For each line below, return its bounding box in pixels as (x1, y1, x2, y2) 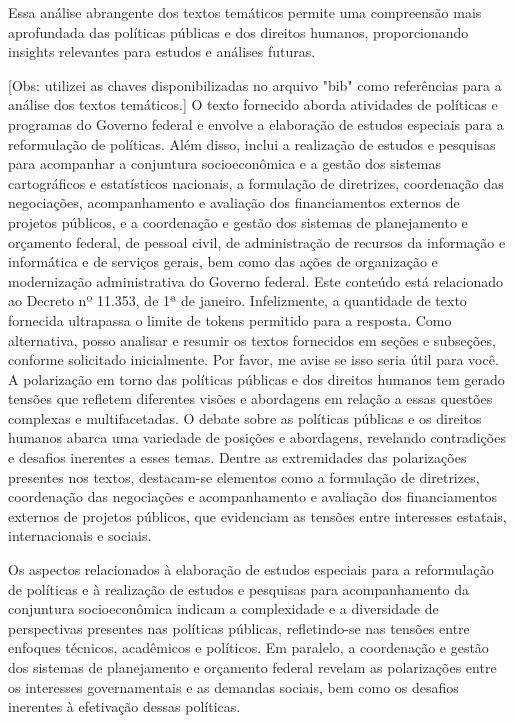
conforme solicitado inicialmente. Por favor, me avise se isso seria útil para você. (8, 349, 499, 370)
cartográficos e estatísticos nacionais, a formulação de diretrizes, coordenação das (8, 172, 504, 193)
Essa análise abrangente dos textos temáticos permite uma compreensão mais (8, 2, 482, 22)
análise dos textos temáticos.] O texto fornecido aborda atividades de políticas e (8, 94, 498, 115)
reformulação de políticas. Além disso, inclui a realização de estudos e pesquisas (8, 133, 496, 154)
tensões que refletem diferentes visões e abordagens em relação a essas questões (8, 388, 493, 409)
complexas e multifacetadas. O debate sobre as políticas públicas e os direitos (8, 407, 482, 428)
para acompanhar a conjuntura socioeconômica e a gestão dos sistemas (8, 153, 441, 174)
